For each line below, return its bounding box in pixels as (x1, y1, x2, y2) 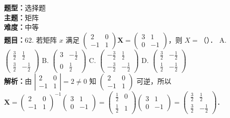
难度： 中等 (4, 22, 39, 32)
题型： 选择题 (4, 2, 46, 12)
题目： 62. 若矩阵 (4, 34, 57, 45)
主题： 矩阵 (4, 12, 39, 22)
